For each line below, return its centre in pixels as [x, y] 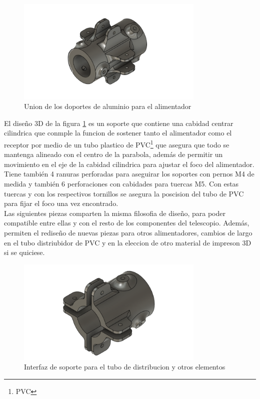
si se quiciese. [24, 252]
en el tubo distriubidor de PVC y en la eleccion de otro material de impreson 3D [128, 242]
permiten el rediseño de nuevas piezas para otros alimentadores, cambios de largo [128, 232]
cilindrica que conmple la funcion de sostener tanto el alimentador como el [118, 133]
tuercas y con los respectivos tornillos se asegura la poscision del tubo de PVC [124, 193]
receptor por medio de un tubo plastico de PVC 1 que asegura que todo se [117, 144]
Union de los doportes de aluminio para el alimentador [108, 106]
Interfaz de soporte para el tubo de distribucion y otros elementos [125, 367]
